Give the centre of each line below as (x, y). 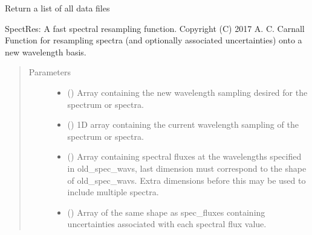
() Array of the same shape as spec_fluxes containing (166, 212)
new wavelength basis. (46, 52)
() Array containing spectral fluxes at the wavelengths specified (184, 156)
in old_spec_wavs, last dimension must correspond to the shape (187, 168)
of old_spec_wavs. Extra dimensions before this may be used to (187, 180)
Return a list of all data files (57, 8)
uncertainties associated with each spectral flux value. (167, 224)
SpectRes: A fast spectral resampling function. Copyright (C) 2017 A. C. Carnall (155, 28)
